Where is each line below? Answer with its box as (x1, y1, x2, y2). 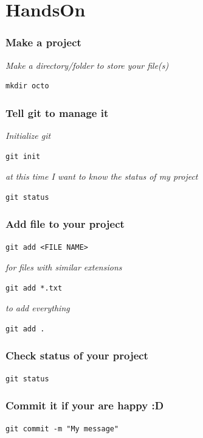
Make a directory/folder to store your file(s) (5, 58, 169, 71)
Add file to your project (5, 216, 125, 231)
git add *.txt (5, 283, 63, 292)
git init (5, 152, 41, 161)
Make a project (5, 35, 81, 50)
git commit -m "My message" (5, 424, 119, 433)
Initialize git (5, 129, 51, 141)
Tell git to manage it (5, 105, 109, 120)
